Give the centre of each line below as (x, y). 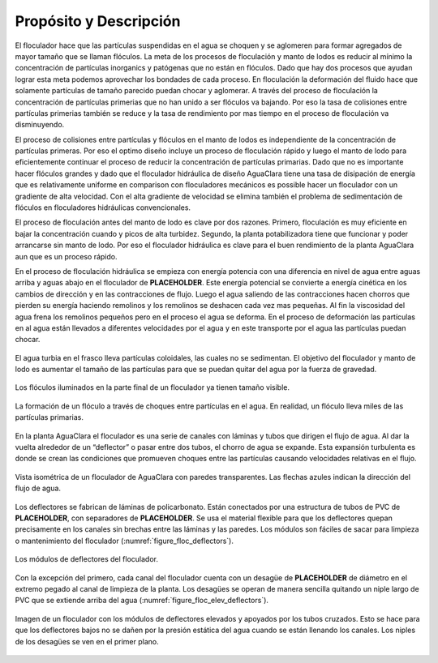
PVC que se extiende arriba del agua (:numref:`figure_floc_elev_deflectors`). (142, 601)
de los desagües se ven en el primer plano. (87, 641)
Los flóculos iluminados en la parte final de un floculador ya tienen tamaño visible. (152, 387)
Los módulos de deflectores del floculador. (86, 559)
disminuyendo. (40, 125)
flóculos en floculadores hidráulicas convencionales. (103, 207)
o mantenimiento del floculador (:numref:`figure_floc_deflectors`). (125, 541)
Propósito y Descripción (98, 21)
